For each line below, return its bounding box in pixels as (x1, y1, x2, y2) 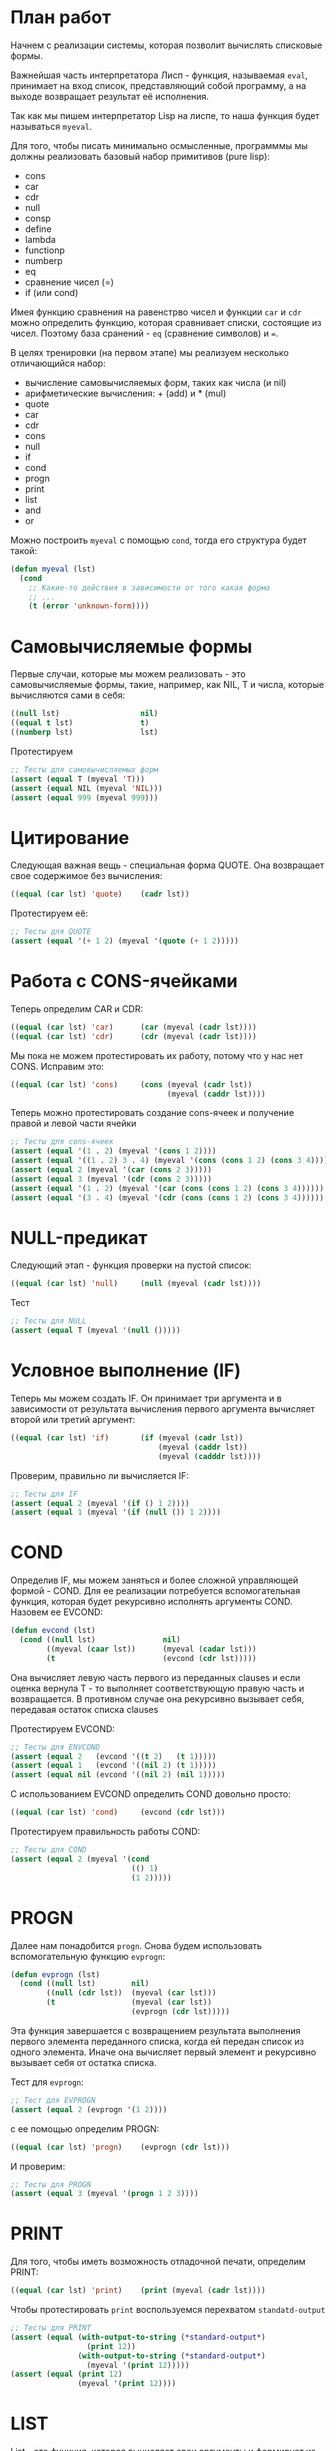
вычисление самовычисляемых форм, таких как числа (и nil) (24, 376, 287, 388)
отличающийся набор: (10, 357, 107, 369)
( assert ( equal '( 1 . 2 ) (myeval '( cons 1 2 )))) (10, 1146, 217, 1156)
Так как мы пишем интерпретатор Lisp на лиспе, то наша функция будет (10, 109, 320, 121)
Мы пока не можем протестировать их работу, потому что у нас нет (10, 1049, 304, 1061)
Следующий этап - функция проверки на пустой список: (10, 1259, 252, 1271)
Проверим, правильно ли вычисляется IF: (10, 1469, 190, 1481)
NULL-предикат (10, 1226, 148, 1249)
